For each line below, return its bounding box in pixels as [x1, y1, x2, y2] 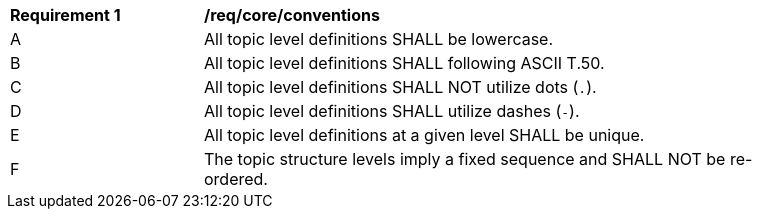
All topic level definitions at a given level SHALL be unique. [204, 125, 645, 145]
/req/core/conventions [204, 5, 380, 25]
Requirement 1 [10, 5, 121, 25]
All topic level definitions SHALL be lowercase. [204, 29, 554, 49]
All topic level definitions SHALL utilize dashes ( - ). [204, 101, 580, 121]
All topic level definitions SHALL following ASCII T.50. [204, 53, 605, 73]
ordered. [204, 169, 268, 189]
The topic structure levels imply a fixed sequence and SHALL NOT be [204, 149, 726, 169]
